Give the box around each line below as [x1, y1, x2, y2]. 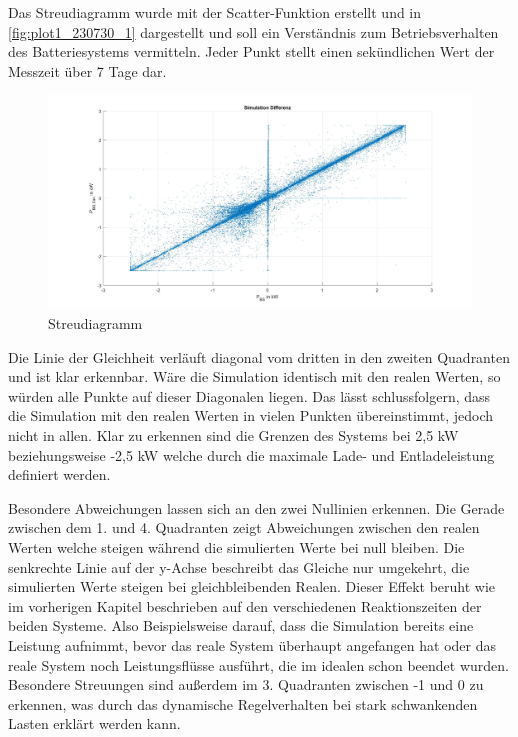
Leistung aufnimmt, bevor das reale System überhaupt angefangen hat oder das [8, 634, 496, 655]
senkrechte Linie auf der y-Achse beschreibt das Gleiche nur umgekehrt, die [8, 556, 470, 577]
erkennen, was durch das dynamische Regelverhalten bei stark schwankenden [8, 693, 478, 714]
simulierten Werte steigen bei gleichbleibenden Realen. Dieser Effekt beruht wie [8, 576, 496, 597]
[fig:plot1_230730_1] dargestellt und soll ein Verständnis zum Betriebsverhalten [8, 21, 499, 42]
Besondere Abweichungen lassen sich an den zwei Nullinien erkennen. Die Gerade [8, 497, 505, 518]
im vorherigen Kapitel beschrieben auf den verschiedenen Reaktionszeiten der [8, 595, 482, 616]
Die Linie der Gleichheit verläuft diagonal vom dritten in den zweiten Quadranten [8, 346, 510, 367]
